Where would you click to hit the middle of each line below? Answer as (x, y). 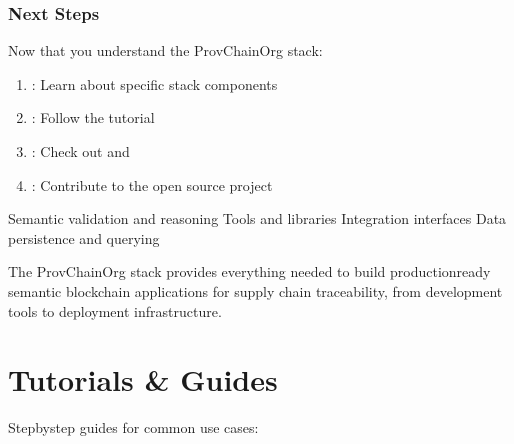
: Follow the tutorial (93, 117)
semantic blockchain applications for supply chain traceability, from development (255, 290)
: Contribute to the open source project (152, 184)
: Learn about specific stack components (154, 83)
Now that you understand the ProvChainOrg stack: (165, 50)
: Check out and (80, 151)
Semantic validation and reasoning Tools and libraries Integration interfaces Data (257, 218)
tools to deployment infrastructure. (115, 310)
